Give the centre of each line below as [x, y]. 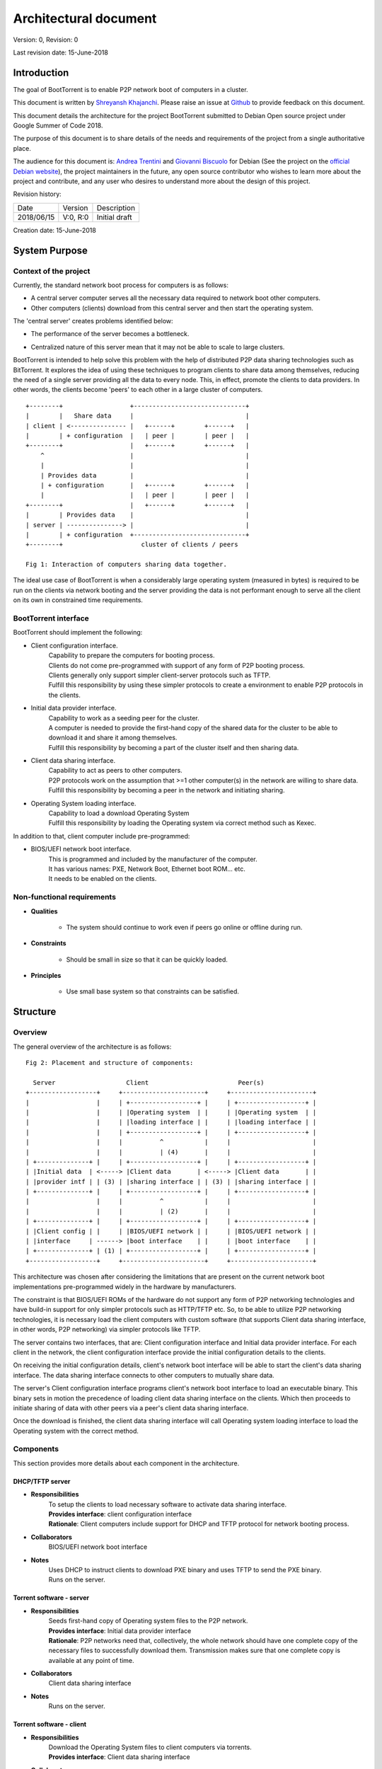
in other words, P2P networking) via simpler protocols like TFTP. [107, 1330]
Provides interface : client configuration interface [120, 1514]
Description [116, 207]
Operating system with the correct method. [76, 1431]
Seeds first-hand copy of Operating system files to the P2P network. [148, 1621]
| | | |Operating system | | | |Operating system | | [171, 1112]
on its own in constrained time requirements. [78, 600]
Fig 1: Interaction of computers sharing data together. [127, 565]
